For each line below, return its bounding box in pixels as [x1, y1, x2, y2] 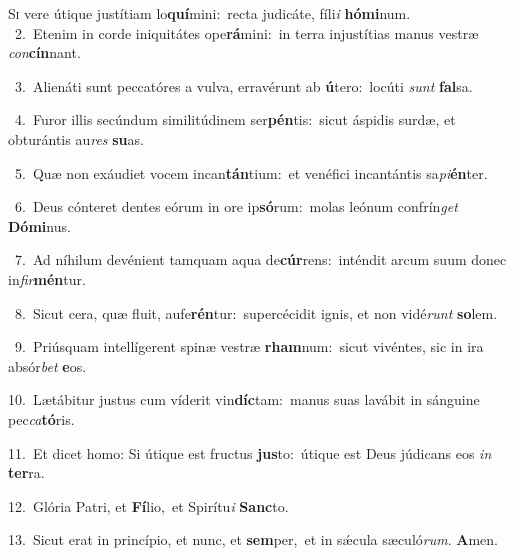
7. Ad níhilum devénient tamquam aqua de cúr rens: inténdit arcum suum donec [14, 249, 507, 270]
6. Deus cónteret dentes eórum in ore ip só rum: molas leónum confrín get [14, 196, 458, 217]
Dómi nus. [8, 215, 71, 236]
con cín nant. [8, 42, 81, 63]
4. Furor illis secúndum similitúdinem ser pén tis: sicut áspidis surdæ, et [14, 109, 456, 130]
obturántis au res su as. [8, 128, 144, 149]
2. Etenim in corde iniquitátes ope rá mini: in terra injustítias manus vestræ [14, 22, 479, 43]
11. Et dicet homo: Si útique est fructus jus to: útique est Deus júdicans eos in [8, 442, 492, 463]
